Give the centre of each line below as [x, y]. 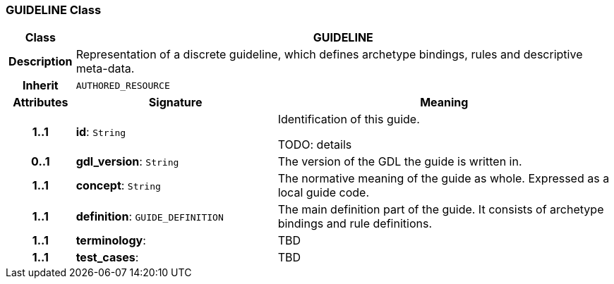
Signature [175, 103]
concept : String [118, 186]
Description [41, 62]
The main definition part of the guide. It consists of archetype [441, 210]
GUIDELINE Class [54, 10]
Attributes [41, 103]
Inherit [40, 86]
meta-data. [105, 69]
